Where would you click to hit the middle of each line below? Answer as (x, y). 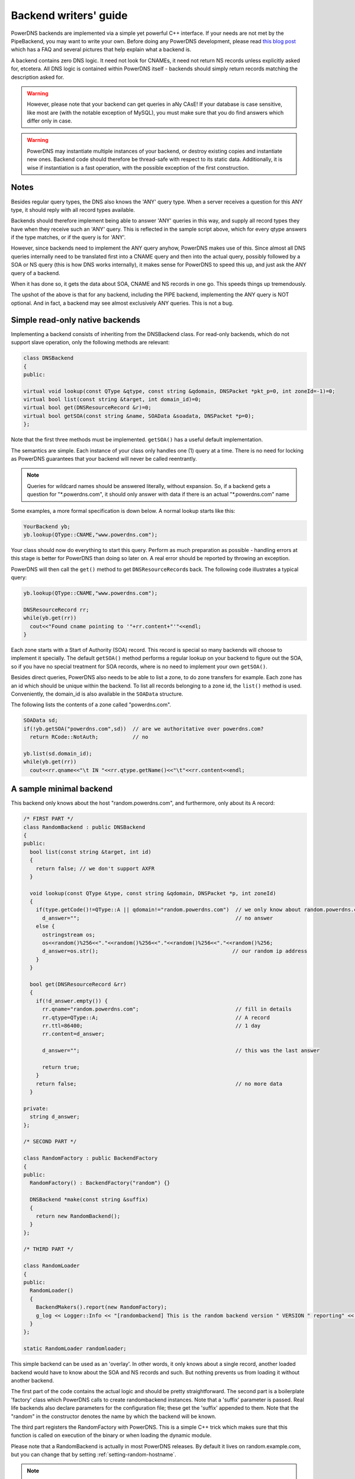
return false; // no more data (159, 1084)
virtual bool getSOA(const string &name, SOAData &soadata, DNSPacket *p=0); (139, 416)
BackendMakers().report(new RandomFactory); (101, 1307)
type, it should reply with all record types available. (73, 209)
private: (36, 1108)
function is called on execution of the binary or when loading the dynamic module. (111, 1435)
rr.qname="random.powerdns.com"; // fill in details (167, 1009)
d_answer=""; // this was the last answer (181, 1051)
